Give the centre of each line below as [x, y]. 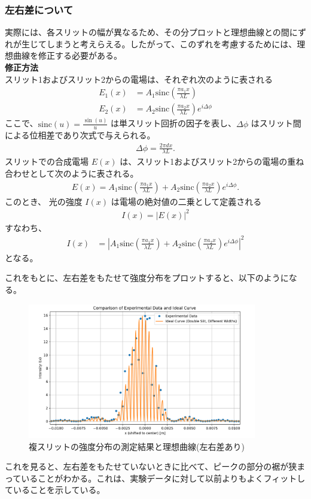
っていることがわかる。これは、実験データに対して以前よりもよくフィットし [155, 478]
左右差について [39, 9]
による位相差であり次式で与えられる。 [80, 135]
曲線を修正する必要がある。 [67, 55]
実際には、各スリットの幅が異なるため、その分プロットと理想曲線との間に [151, 32]
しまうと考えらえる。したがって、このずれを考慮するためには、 [172, 43]
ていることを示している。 [55, 490]
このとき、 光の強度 [44, 201]
